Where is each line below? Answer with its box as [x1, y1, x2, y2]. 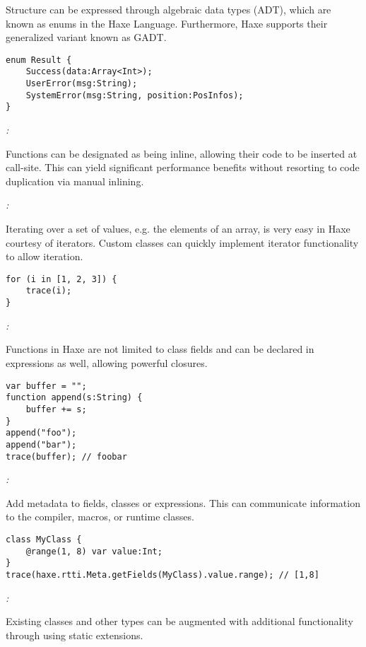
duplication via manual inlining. [6, 173, 144, 188]
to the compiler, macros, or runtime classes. [6, 509, 194, 524]
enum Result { [6, 54, 72, 65]
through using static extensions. [6, 627, 143, 642]
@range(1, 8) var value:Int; [25, 546, 163, 556]
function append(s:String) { [6, 392, 143, 403]
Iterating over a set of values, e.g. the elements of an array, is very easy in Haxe [6, 221, 350, 236]
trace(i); [25, 286, 72, 296]
